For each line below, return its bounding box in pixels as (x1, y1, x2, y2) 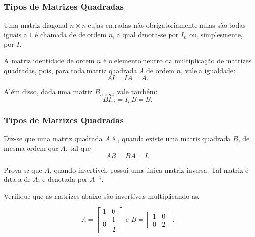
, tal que (66, 143, 91, 153)
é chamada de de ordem (35, 29, 107, 39)
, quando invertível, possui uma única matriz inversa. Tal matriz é (49, 164, 249, 175)
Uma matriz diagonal (4, 20, 68, 30)
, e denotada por (38, 174, 88, 184)
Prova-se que (4, 164, 42, 175)
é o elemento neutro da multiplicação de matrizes (103, 56, 252, 65)
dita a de (4, 174, 31, 184)
